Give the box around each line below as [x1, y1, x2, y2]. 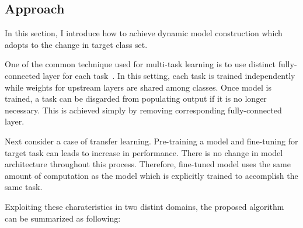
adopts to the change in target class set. [5, 38, 148, 50]
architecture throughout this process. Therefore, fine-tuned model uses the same [5, 158, 291, 170]
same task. [5, 181, 43, 193]
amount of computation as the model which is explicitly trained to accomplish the [5, 169, 298, 181]
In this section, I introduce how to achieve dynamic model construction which [5, 27, 283, 39]
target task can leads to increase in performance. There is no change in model [5, 146, 283, 158]
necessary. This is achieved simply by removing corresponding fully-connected [5, 103, 282, 116]
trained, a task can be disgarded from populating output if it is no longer [5, 92, 267, 105]
